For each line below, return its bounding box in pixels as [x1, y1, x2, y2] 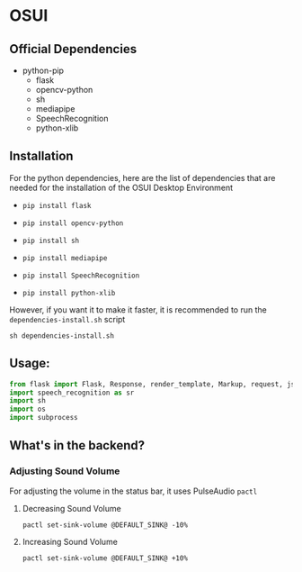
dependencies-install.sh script [9, 313, 126, 324]
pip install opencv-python [22, 218, 124, 228]
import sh [9, 396, 47, 405]
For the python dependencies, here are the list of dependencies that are [9, 172, 276, 183]
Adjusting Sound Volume [9, 465, 120, 477]
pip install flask [22, 201, 92, 210]
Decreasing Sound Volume [22, 503, 121, 513]
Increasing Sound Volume [22, 536, 119, 547]
